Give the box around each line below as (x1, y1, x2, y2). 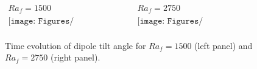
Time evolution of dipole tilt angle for (5, 39, 146, 51)
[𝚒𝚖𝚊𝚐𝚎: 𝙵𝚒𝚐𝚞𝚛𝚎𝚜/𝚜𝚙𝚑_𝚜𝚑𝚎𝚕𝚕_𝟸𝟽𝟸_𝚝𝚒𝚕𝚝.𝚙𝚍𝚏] (137, 16, 203, 25)
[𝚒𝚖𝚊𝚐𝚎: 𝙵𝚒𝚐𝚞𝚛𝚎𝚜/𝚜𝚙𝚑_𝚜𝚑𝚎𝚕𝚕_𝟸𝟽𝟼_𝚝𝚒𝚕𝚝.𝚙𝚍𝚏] (8, 16, 74, 25)
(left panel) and (194, 39, 253, 51)
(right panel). (50, 51, 100, 64)
